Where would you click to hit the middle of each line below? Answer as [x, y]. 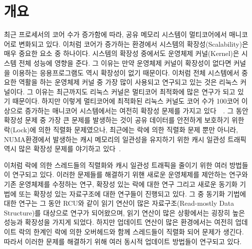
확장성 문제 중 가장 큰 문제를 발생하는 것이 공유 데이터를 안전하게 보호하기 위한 [124, 120]
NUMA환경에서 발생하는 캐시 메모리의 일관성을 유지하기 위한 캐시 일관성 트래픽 [125, 139]
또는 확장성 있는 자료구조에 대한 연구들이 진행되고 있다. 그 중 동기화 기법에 [132, 193]
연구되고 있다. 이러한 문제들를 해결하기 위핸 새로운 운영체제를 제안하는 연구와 [130, 174]
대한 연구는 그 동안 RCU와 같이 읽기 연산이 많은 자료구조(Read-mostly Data [119, 203]
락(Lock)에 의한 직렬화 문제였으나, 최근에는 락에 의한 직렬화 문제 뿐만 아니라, [121, 130]
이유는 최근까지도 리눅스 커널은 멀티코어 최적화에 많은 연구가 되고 [135, 91]
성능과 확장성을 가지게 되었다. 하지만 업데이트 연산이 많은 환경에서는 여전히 [118, 222]
